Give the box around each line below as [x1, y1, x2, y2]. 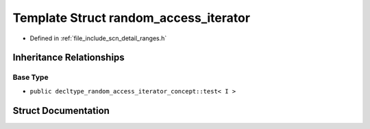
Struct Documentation [12, 104, 110, 116]
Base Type [12, 72, 49, 82]
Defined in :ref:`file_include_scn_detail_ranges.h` [29, 34, 167, 42]
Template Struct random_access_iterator [12, 10, 250, 25]
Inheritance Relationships [12, 52, 125, 63]
